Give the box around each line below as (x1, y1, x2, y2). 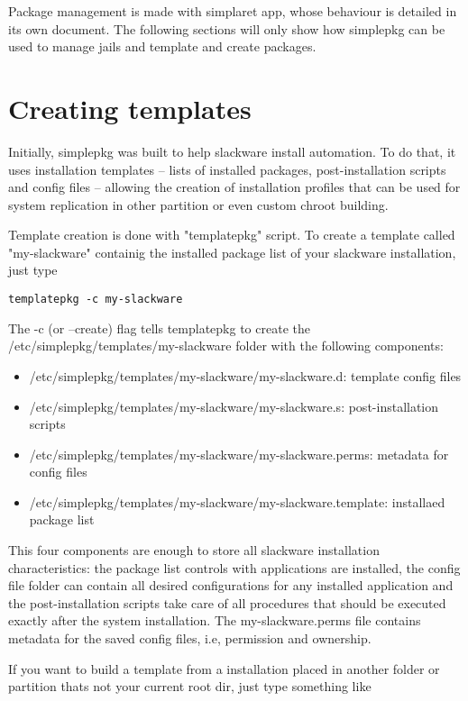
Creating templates (8, 89, 252, 126)
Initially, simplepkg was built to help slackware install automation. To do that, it (8, 141, 456, 160)
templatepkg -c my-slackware (8, 293, 183, 306)
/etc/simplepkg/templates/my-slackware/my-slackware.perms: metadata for (29, 444, 449, 463)
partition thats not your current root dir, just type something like (8, 677, 372, 696)
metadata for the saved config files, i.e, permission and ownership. (8, 629, 372, 648)
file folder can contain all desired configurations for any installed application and (8, 576, 454, 595)
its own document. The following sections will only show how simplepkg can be (8, 19, 445, 38)
